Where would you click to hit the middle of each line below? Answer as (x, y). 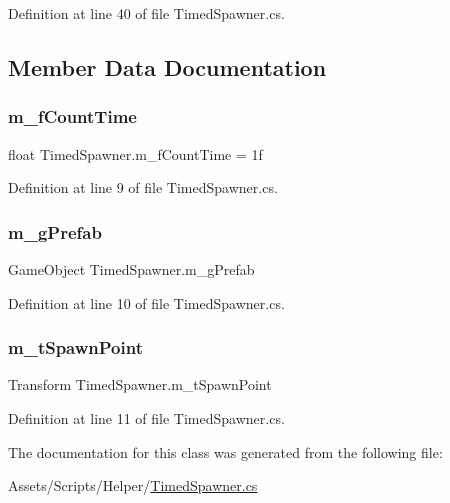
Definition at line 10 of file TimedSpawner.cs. (146, 302)
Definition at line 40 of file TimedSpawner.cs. (146, 13)
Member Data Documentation (167, 66)
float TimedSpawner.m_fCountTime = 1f (135, 153)
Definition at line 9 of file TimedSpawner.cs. (143, 187)
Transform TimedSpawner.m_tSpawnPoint (140, 384)
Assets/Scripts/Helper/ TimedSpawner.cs (133, 485)
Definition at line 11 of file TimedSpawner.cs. (146, 418)
